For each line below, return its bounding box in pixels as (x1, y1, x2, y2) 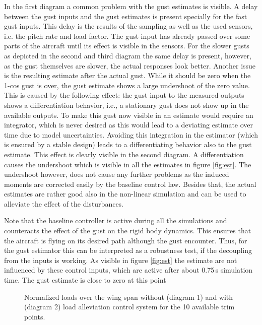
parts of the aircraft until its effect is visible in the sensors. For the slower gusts (4, 40, 249, 51)
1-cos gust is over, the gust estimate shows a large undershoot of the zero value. (4, 80, 250, 90)
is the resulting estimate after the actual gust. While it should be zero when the (4, 70, 251, 81)
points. (24, 311, 45, 321)
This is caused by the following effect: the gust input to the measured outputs (4, 90, 244, 100)
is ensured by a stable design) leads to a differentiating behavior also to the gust (4, 139, 252, 150)
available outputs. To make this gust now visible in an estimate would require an (4, 109, 253, 120)
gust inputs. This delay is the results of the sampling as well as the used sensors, (4, 21, 253, 31)
